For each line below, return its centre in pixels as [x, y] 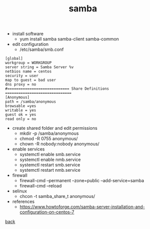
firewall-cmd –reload [40, 186]
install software [28, 34]
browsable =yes [21, 106]
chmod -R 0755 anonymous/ [49, 139]
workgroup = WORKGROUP [28, 63]
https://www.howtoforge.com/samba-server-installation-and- [82, 207]
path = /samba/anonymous [31, 102]
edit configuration [30, 44]
